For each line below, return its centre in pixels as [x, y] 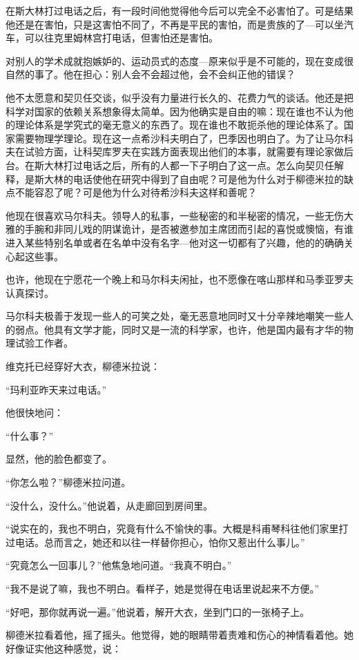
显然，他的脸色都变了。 [59, 459]
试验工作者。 [44, 343]
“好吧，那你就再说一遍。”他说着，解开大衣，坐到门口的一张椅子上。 [158, 611]
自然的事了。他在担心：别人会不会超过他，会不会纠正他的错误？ [151, 74]
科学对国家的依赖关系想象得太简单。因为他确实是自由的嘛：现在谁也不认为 [175, 111]
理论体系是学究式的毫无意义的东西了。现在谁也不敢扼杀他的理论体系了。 [179, 125]
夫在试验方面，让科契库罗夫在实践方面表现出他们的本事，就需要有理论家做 [175, 152]
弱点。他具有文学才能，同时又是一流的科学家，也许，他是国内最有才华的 [179, 329]
